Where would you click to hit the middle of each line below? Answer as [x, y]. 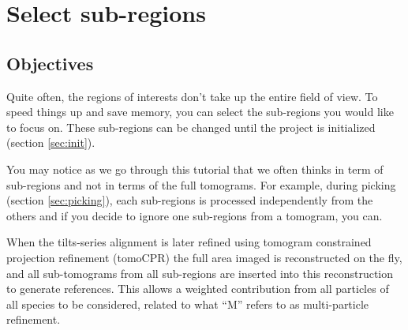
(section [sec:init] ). [51, 142]
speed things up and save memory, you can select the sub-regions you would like [200, 112]
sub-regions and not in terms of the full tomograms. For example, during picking [201, 184]
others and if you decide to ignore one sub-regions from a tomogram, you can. [195, 215]
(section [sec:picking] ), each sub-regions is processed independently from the [190, 200]
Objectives [50, 63]
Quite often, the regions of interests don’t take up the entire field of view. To [192, 96]
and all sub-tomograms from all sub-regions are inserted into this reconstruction [200, 273]
